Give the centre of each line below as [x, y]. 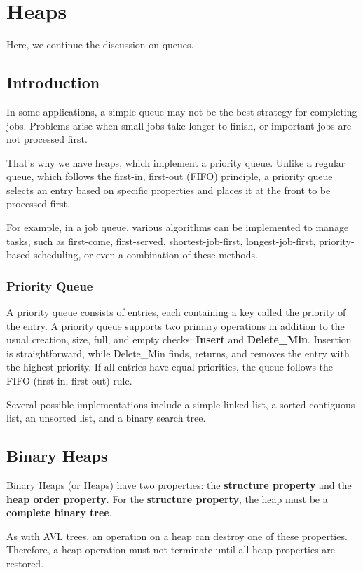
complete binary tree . [59, 512]
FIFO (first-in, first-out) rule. [69, 381]
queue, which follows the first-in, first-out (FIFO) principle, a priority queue [170, 176]
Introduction [53, 82]
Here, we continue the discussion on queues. [100, 44]
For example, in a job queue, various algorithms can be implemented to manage [178, 227]
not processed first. [47, 139]
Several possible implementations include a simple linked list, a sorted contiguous [181, 404]
